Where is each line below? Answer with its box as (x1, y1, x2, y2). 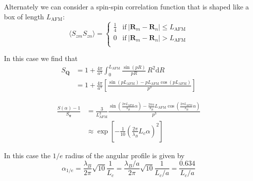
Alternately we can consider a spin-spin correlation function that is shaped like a (4, 1, 249, 11)
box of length (4, 11, 44, 21)
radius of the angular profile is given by (65, 150, 185, 160)
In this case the (4, 150, 51, 160)
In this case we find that (4, 53, 78, 63)
